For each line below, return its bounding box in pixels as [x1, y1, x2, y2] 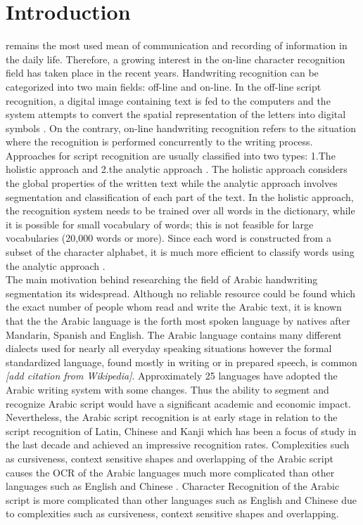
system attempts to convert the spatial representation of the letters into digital [6, 107, 346, 122]
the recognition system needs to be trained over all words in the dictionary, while [6, 203, 355, 218]
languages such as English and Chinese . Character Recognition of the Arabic [6, 479, 340, 493]
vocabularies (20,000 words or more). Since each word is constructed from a [6, 231, 331, 245]
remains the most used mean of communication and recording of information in [6, 38, 348, 53]
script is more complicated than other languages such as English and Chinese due [6, 492, 357, 507]
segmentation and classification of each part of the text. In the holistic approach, [6, 189, 354, 204]
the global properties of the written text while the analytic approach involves [6, 176, 338, 190]
